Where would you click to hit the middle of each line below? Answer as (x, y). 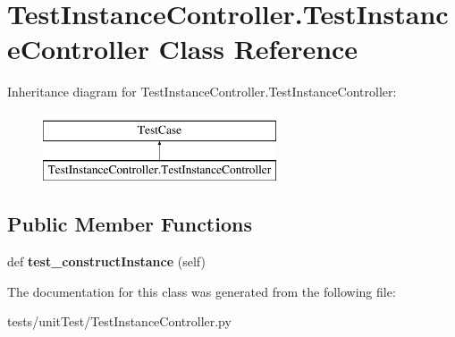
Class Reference (258, 49)
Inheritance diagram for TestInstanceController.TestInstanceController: (202, 92)
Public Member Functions (130, 224)
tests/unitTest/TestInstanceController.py (119, 321)
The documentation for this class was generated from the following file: (202, 291)
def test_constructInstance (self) (106, 261)
